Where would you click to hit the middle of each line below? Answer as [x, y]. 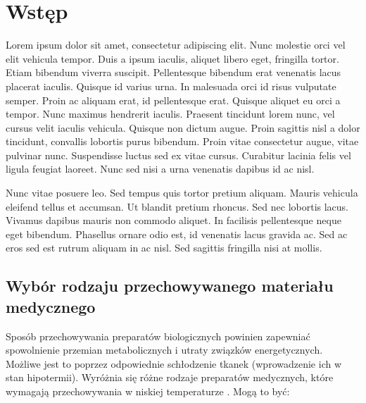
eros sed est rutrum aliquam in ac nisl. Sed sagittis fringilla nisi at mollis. [164, 248]
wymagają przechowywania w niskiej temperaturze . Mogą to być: [148, 391]
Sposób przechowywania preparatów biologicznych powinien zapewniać [158, 336]
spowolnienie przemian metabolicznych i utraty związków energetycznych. [164, 350]
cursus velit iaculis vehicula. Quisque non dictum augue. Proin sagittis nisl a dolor [183, 127]
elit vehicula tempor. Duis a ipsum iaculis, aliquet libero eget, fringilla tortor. [172, 58]
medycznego [51, 306]
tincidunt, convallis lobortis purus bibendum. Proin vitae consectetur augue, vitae [182, 141]
